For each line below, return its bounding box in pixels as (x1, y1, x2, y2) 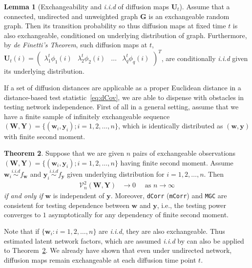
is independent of (53, 190, 105, 201)
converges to (4, 209, 41, 220)
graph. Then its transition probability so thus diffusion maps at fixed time (4, 21, 226, 31)
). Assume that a (179, 1, 230, 11)
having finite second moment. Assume (120, 157, 233, 167)
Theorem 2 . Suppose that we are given (4, 148, 125, 158)
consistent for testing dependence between (4, 200, 129, 210)
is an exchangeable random (148, 11, 230, 21)
